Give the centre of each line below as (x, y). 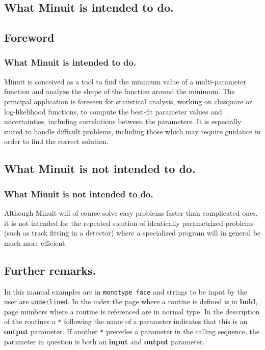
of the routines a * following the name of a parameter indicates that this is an (126, 321)
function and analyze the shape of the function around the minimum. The (120, 91)
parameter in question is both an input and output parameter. (104, 341)
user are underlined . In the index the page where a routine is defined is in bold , (131, 301)
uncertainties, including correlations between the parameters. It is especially (123, 121)
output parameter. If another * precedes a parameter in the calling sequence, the (132, 331)
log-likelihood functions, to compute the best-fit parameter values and (113, 111)
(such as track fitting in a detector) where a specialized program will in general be (132, 233)
